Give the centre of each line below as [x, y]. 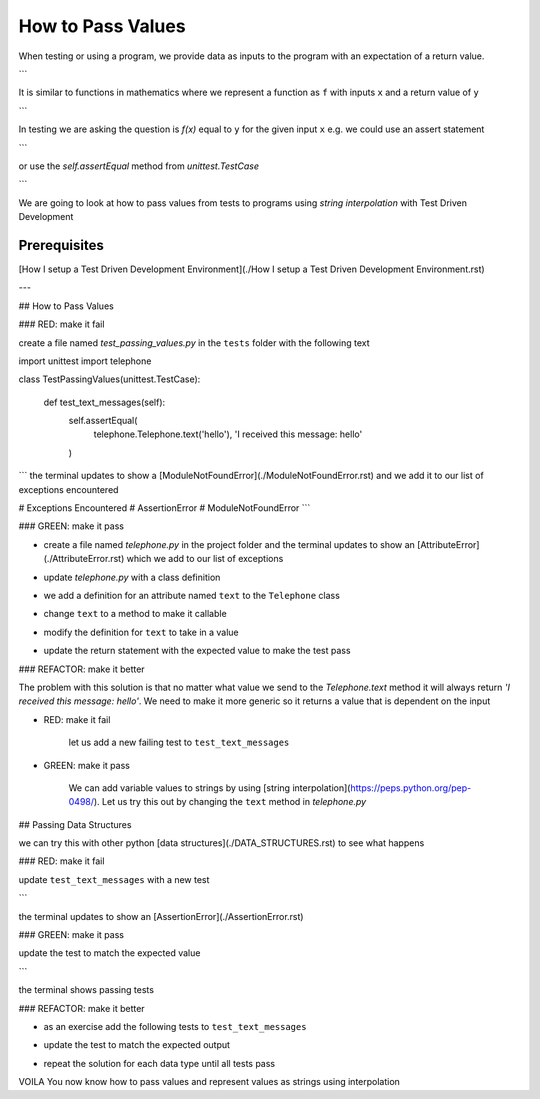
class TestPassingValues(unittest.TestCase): [109, 379]
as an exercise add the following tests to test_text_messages [175, 1026]
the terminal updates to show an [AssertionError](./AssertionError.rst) [161, 916]
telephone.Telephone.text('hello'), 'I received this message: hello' [228, 434]
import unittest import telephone [85, 361]
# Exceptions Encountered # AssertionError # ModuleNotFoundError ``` [164, 508]
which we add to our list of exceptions [205, 559]
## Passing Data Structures [75, 824]
